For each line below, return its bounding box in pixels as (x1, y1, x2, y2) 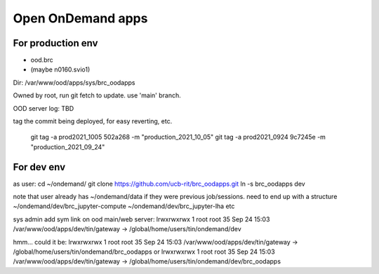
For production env (13, 37, 98, 49)
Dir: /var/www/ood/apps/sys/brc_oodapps (13, 78, 135, 87)
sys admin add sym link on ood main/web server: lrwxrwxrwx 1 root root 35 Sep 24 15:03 (13, 214, 270, 224)
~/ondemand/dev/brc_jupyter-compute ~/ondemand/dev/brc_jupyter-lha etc (13, 202, 235, 210)
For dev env (13, 161, 66, 173)
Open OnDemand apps (13, 11, 148, 26)
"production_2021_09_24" (30, 142, 105, 151)
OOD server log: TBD (13, 104, 74, 112)
